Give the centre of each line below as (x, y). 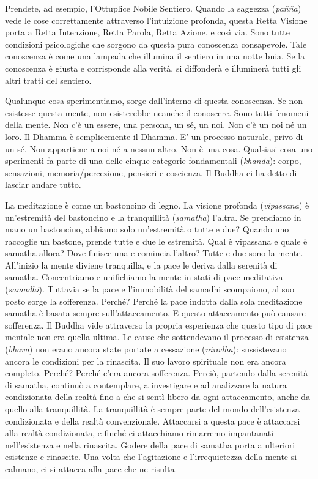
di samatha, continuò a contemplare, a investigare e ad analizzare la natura (146, 384)
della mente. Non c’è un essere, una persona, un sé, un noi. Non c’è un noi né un (156, 124)
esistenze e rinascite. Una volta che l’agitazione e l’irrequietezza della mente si (151, 457)
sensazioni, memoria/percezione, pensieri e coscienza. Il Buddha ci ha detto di (151, 172)
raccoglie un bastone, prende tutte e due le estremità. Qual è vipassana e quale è (156, 241)
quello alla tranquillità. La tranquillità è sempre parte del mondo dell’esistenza (152, 409)
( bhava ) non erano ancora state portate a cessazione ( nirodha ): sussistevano (146, 349)
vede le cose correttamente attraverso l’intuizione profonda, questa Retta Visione (156, 20)
